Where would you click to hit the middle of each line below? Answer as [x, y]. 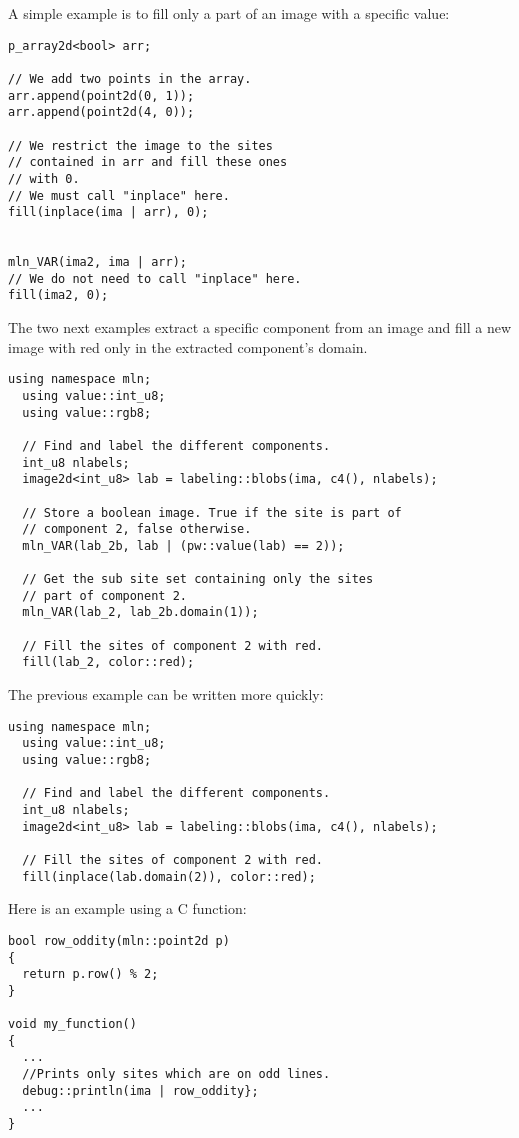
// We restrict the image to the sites [140, 145]
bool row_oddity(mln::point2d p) [119, 940]
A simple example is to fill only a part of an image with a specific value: [229, 13]
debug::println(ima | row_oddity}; [140, 1090]
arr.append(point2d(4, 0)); [101, 112]
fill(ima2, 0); [58, 295]
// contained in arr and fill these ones [148, 162]
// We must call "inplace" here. [119, 195]
